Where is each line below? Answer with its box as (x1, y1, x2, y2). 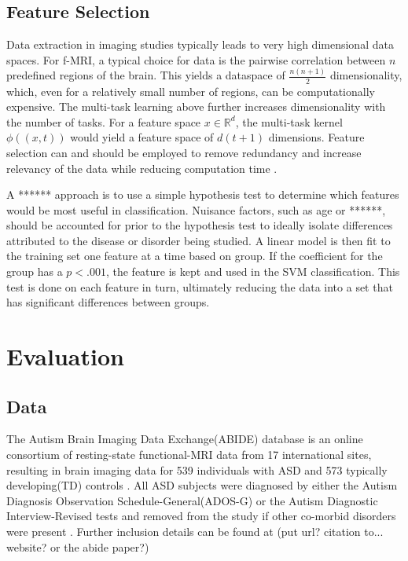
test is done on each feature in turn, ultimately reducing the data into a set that (6, 278, 393, 295)
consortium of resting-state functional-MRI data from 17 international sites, (6, 446, 372, 463)
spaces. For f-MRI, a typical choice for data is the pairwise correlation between (6, 51, 386, 68)
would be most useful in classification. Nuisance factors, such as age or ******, (6, 201, 386, 218)
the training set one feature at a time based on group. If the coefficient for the (6, 247, 383, 264)
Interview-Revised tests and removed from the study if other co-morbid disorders (6, 508, 396, 524)
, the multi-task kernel (235, 113, 343, 130)
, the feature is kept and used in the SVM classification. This (105, 263, 400, 280)
